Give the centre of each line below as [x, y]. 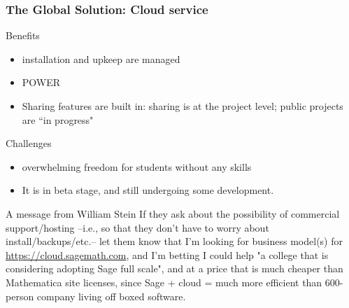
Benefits [23, 35]
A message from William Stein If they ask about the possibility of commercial [173, 213]
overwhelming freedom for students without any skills [137, 166]
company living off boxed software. [111, 296]
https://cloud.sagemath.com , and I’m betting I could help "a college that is [167, 254]
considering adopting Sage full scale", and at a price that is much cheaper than [174, 268]
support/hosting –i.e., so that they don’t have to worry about [137, 227]
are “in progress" [58, 119]
